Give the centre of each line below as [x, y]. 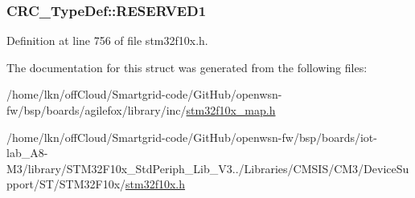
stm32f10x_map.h [231, 110]
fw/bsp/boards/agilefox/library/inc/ [97, 110]
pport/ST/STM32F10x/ [66, 184]
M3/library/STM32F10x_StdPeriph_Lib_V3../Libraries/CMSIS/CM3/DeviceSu [208, 168]
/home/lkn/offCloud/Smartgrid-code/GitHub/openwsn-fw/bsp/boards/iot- [192, 137]
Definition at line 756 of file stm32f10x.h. [107, 40]
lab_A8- [27, 153]
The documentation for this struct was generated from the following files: [187, 67]
